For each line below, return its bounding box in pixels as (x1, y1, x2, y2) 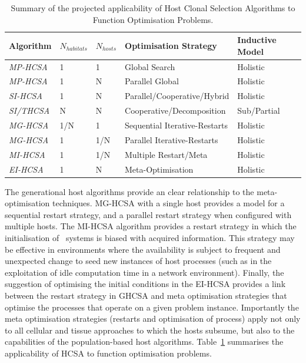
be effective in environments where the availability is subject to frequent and (5, 243, 281, 255)
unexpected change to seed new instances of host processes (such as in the (5, 255, 272, 267)
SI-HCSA (9, 90, 42, 102)
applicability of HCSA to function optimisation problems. (5, 346, 212, 359)
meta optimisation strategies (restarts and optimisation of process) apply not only (5, 312, 301, 325)
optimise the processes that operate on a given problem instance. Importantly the (5, 301, 299, 313)
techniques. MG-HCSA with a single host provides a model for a (52, 197, 285, 209)
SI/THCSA (9, 104, 50, 117)
